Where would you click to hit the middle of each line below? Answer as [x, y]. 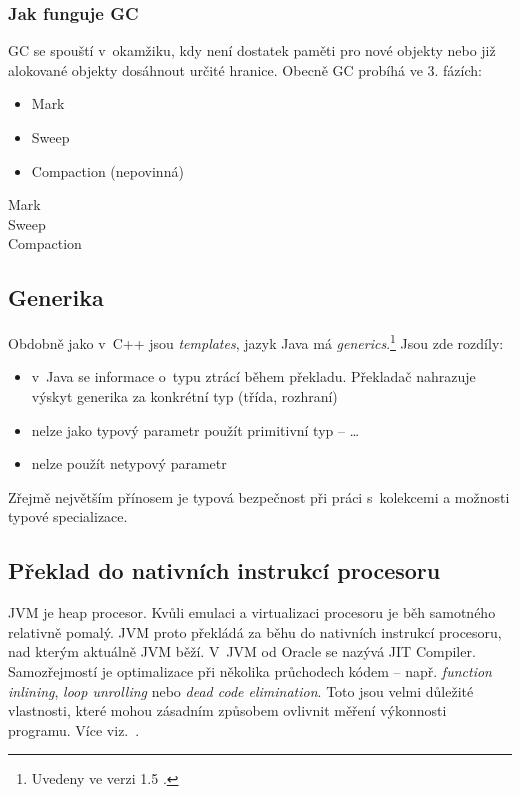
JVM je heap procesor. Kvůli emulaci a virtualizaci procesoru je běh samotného [252, 612]
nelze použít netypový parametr [129, 463]
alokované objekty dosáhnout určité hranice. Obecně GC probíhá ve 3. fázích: [245, 69]
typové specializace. [68, 516]
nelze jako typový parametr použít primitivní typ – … [195, 429]
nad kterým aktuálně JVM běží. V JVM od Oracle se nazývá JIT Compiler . [242, 651]
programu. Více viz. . [74, 729]
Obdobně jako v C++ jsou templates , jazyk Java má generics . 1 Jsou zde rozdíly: [256, 341]
